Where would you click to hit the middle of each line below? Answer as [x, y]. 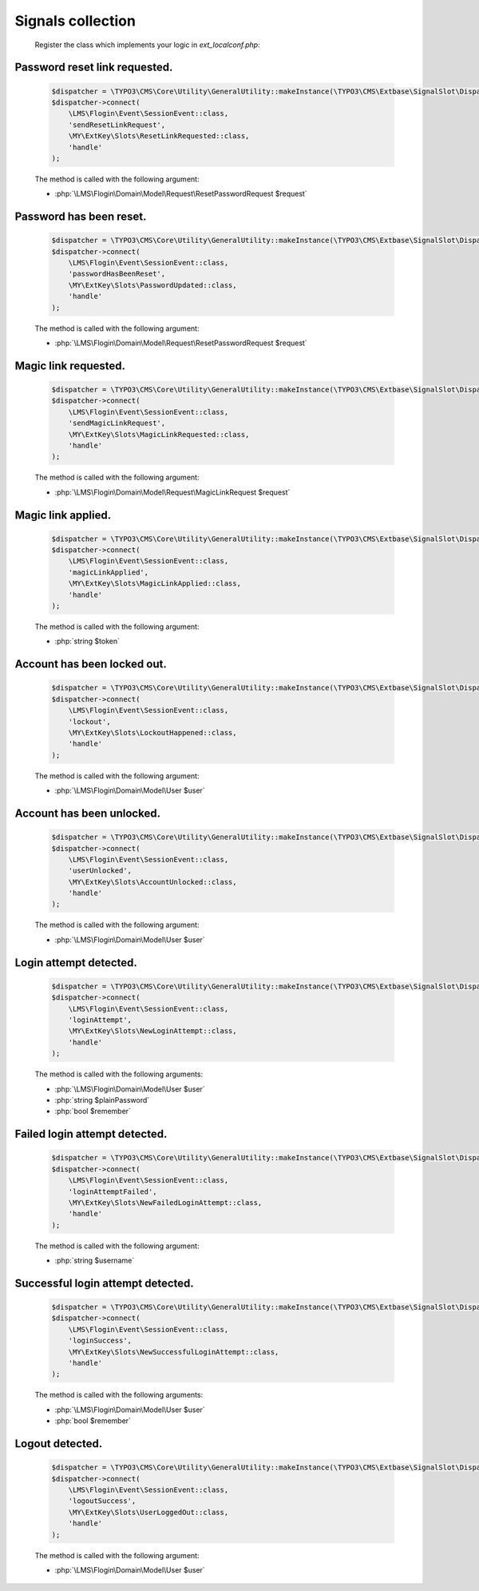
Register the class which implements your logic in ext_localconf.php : [147, 45]
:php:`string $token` [87, 641]
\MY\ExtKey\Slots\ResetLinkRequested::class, [159, 136]
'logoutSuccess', [102, 1501]
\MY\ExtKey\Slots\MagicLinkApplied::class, [154, 584]
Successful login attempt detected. [105, 1283]
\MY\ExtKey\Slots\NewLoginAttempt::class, [152, 1031]
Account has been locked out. [91, 664]
